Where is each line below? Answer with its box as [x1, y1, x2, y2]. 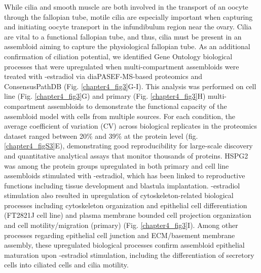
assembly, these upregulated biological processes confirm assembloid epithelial [4, 240, 245, 250]
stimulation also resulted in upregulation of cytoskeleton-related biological [4, 190, 234, 201]
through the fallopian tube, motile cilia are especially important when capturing [4, 11, 253, 22]
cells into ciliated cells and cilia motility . [4, 259, 129, 270]
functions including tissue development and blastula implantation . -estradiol [4, 180, 240, 190]
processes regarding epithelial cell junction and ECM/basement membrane [4, 229, 235, 240]
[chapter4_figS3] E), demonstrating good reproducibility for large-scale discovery [4, 140, 253, 151]
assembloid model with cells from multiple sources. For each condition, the [4, 110, 236, 121]
